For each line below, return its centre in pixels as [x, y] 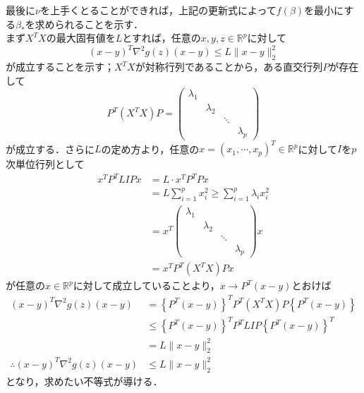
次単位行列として [45, 164]
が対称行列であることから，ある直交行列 [229, 67]
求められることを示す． [89, 24]
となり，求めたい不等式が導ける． [84, 381]
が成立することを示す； [60, 67]
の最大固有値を [81, 38]
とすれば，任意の [162, 38]
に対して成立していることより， [146, 285]
